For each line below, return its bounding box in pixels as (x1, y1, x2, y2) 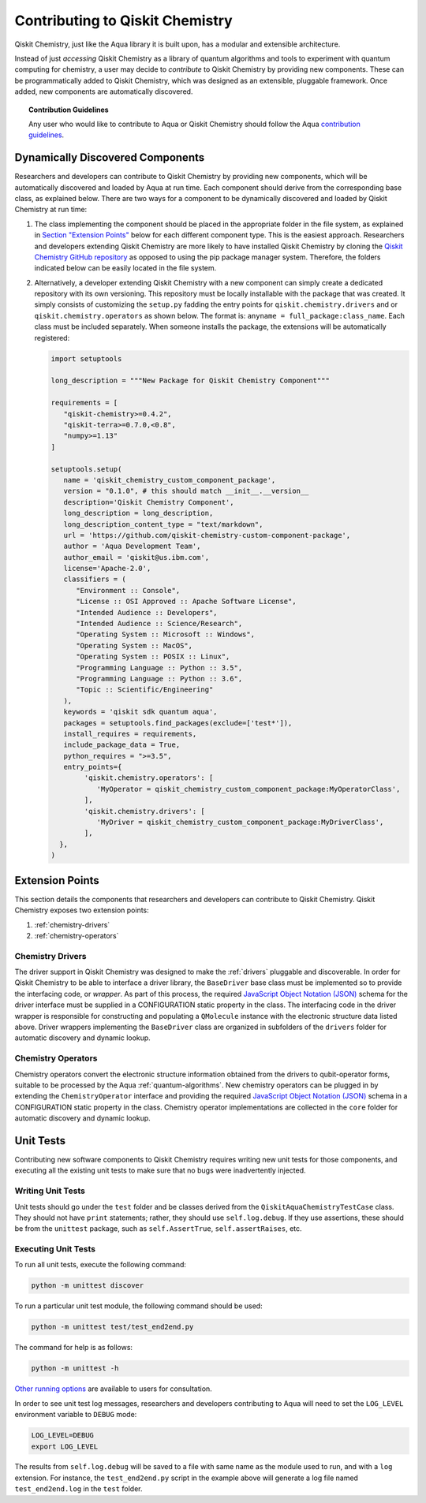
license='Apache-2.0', (63, 564, 151, 573)
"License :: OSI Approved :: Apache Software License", (76, 597, 297, 606)
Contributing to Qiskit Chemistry (14, 12, 233, 29)
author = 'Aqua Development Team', (63, 542, 201, 551)
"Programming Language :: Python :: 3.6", (76, 674, 243, 683)
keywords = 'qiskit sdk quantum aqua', (63, 707, 218, 717)
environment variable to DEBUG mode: (14, 1410, 137, 1419)
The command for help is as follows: (14, 1343, 133, 1352)
